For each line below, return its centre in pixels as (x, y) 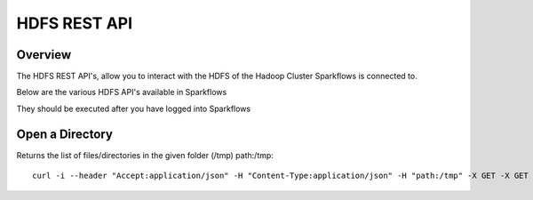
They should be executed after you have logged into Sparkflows (134, 108)
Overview (44, 55)
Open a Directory (64, 134)
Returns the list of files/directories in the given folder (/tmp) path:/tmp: (145, 155)
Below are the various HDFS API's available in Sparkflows (122, 92)
